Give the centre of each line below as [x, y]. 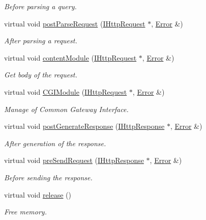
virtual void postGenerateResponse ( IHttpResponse [84, 126]
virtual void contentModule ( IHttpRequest [70, 57]
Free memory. [25, 212]
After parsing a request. [41, 40]
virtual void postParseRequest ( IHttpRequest [75, 23]
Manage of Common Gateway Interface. [66, 109]
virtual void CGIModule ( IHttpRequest [66, 91]
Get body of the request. [41, 75]
